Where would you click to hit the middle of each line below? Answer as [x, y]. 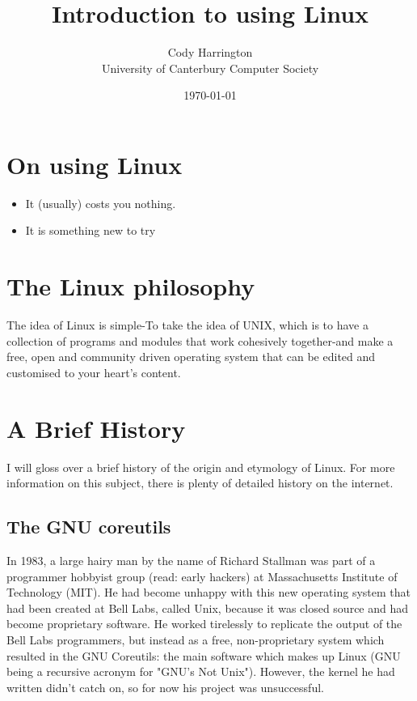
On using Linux [95, 164]
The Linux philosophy [131, 286]
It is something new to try [91, 230]
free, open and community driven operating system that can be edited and [191, 357]
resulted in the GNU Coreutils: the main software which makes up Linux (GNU [204, 655]
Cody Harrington [210, 52]
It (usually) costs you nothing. [101, 203]
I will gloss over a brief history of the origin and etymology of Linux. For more [201, 467]
